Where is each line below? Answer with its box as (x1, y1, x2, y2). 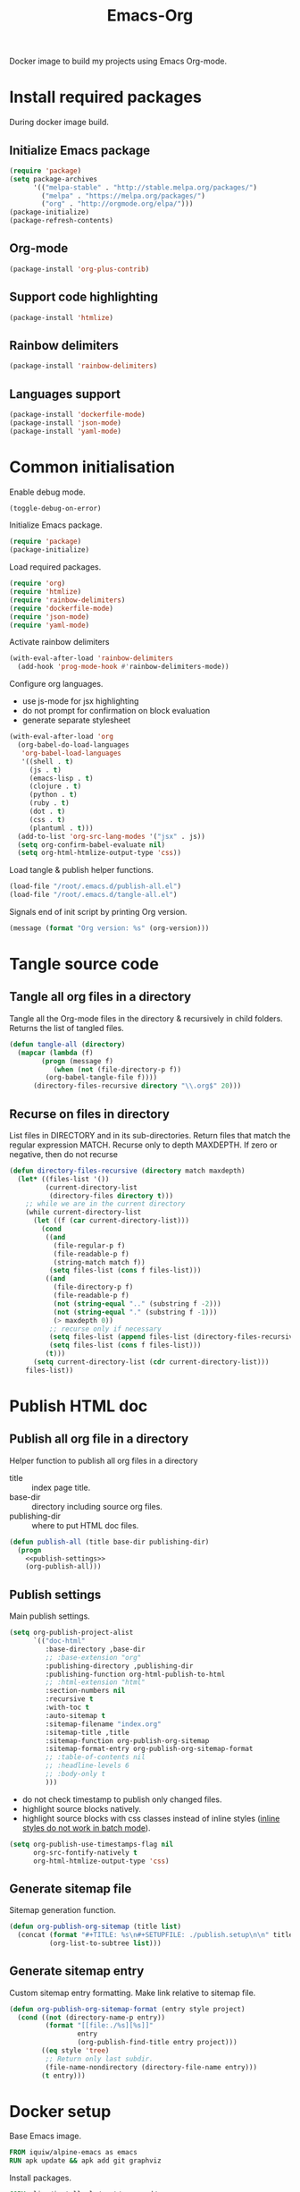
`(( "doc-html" (32, 1637, 87, 1646)
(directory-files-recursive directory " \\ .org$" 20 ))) (32, 1081, 242, 1091)
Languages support (9, 386, 121, 402)
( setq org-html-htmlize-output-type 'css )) (17, 849, 181, 858)
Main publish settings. (9, 1611, 91, 1621)
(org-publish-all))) (25, 1562, 102, 1571)
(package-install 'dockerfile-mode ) (9, 410, 146, 419)
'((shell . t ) (21, 757, 74, 766)
